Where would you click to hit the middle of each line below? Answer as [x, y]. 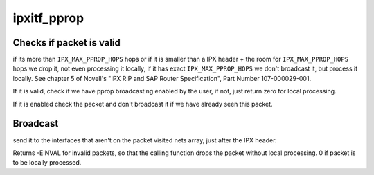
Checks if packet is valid [66, 43]
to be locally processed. [47, 163]
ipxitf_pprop [48, 18]
